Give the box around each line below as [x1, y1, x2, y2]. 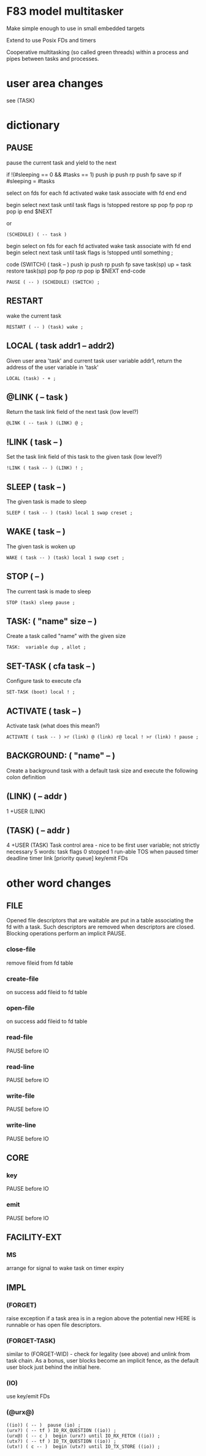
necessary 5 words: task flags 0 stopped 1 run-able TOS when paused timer [6, 848, 199, 855]
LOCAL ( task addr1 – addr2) [6, 341, 115, 351]
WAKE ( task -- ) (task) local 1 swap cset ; [6, 555, 124, 561]
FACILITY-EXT [6, 1232, 62, 1242]
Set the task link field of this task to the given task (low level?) [6, 453, 162, 461]
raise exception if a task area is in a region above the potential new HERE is [6, 1314, 196, 1322]
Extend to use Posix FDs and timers [6, 36, 96, 44]
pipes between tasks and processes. [6, 55, 99, 62]
